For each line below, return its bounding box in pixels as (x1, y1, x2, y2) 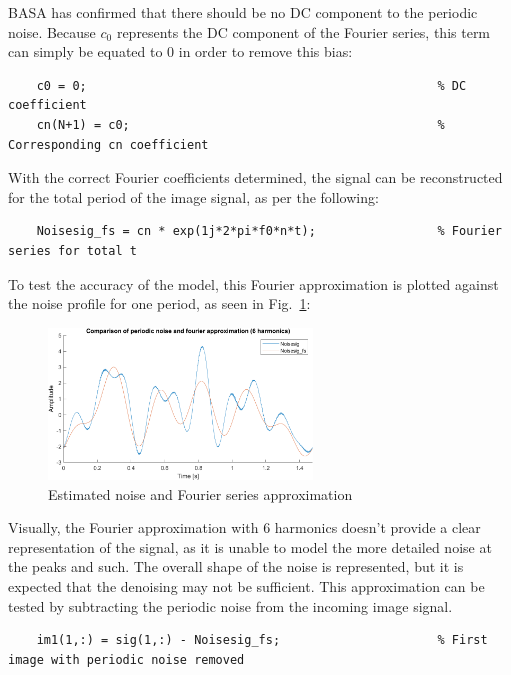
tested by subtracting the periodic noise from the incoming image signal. (8, 595, 453, 616)
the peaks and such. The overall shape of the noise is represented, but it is (8, 556, 464, 577)
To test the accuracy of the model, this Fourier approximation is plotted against (8, 273, 499, 294)
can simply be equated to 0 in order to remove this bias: (8, 41, 353, 62)
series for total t (8, 243, 137, 258)
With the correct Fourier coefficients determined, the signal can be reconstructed (8, 167, 503, 188)
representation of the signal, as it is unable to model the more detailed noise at (8, 536, 492, 557)
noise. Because (8, 21, 96, 42)
